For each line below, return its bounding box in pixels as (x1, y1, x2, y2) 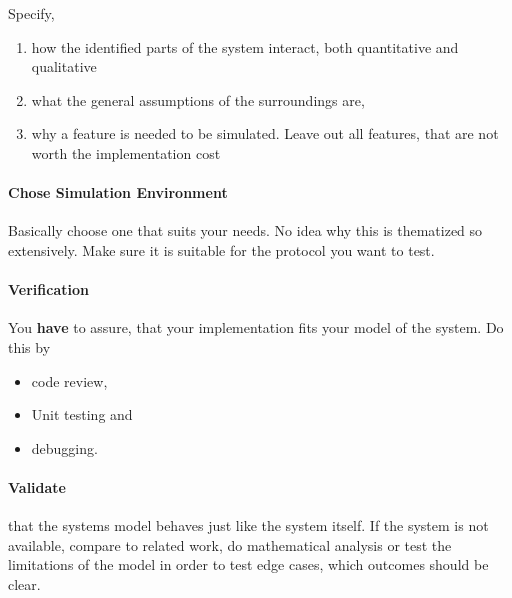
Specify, (8, 3, 55, 23)
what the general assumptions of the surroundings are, (31, 89, 365, 110)
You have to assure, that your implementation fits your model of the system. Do (8, 317, 504, 338)
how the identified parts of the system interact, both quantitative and (31, 36, 459, 57)
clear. (8, 573, 41, 594)
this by (8, 336, 51, 357)
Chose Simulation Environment (8, 182, 228, 203)
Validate (8, 476, 66, 497)
